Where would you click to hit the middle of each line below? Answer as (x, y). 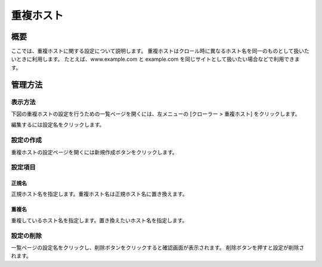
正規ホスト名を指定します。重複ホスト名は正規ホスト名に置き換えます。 (99, 194)
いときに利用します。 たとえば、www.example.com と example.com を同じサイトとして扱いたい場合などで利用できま (155, 59)
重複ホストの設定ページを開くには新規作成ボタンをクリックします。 (95, 152)
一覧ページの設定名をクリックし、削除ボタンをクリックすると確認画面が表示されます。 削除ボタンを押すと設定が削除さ (158, 248)
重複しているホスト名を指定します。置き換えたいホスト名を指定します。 (99, 220)
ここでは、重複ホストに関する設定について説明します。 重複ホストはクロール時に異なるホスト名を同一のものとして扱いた (160, 51)
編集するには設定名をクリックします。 (58, 125)
